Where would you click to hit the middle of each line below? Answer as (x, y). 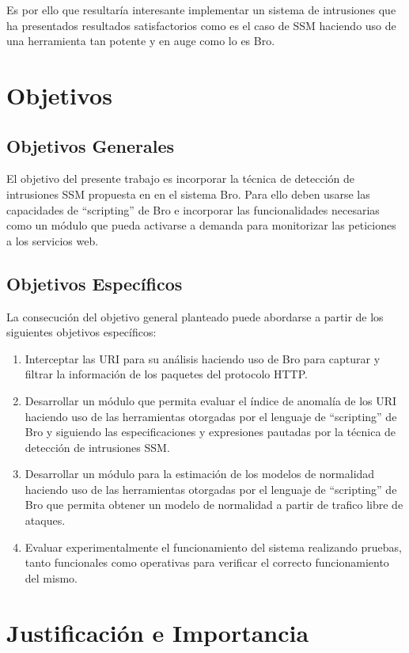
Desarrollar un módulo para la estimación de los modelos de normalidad (200, 474)
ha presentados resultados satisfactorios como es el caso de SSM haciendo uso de (201, 25)
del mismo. (51, 577)
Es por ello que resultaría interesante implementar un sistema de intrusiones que (201, 9)
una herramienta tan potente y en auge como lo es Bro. (141, 41)
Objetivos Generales (91, 145)
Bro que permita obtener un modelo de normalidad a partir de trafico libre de (214, 505)
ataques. (45, 520)
